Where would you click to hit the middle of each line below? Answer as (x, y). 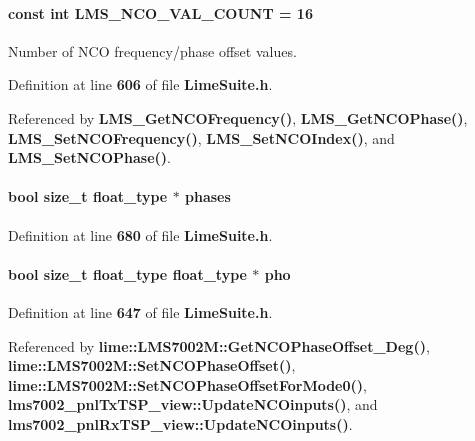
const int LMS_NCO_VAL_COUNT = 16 (160, 12)
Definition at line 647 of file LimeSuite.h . (140, 311)
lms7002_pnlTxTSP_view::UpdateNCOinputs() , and (193, 404)
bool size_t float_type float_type (127, 273)
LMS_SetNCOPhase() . (89, 157)
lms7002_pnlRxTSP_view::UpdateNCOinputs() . (180, 423)
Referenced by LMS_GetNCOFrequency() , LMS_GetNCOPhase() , (238, 117)
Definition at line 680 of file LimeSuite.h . (140, 234)
